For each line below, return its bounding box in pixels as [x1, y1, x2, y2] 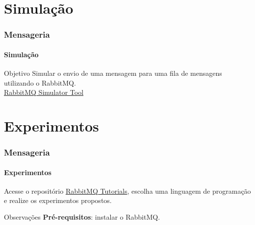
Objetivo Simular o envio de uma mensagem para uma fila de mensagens [4, 68, 222, 78]
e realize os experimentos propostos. [4, 195, 112, 205]
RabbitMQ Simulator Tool [4, 87, 84, 97]
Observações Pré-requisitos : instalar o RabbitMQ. [4, 212, 160, 222]
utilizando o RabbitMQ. [4, 77, 76, 88]
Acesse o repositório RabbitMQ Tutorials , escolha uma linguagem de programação [4, 185, 251, 196]
